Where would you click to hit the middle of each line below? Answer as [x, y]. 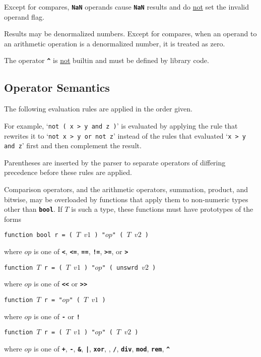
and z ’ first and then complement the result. [73, 145]
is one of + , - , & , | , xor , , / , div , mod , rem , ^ [102, 349]
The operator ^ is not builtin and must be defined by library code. [107, 60]
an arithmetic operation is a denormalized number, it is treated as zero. [115, 43]
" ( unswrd [120, 267]
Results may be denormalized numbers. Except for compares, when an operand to [130, 34]
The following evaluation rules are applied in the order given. [98, 109]
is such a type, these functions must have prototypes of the [162, 209]
